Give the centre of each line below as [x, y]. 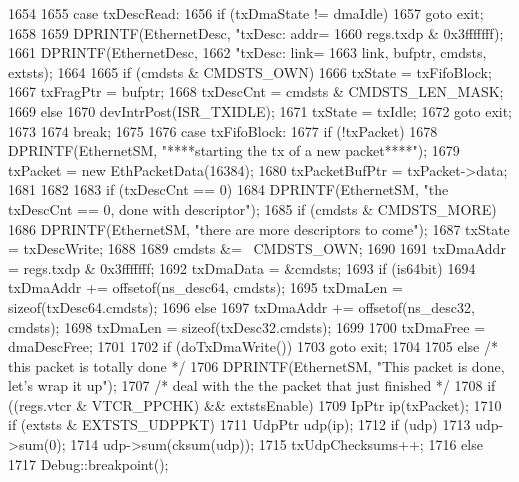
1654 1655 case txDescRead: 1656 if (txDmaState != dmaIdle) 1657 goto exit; [246, 13]
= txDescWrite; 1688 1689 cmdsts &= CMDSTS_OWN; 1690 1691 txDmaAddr [257, 248]
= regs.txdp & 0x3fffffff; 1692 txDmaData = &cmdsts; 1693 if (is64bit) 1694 [242, 267]
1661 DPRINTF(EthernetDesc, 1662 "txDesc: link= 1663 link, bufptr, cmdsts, [247, 52]
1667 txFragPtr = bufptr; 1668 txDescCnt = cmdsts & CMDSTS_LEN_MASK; [256, 91]
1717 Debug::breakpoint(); [88, 463]
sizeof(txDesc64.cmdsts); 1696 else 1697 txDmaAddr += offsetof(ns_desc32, [241, 306]
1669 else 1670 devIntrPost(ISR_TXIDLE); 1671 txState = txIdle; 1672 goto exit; [260, 110]
